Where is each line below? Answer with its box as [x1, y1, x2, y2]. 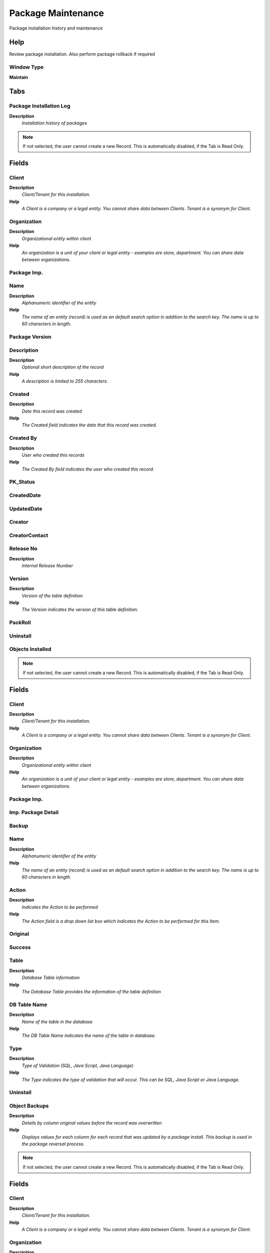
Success [9, 944, 31, 951]
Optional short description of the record [21, 364, 104, 370]
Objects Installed [9, 646, 52, 653]
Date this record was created [21, 408, 82, 414]
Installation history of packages [21, 120, 87, 126]
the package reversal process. [21, 1141, 85, 1147]
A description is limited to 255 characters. [21, 378, 108, 384]
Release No [9, 545, 37, 552]
